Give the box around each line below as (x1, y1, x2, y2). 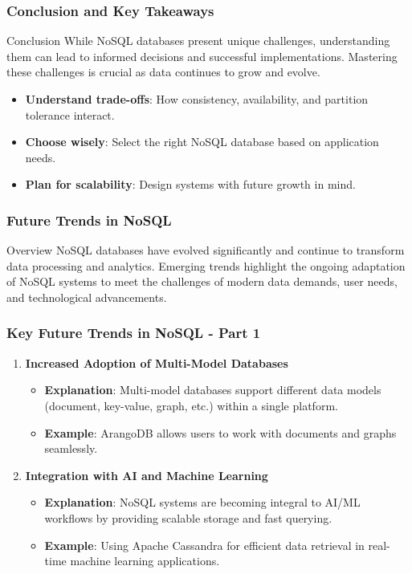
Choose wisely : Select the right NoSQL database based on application (25, 133, 379, 150)
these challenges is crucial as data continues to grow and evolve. (6, 63, 320, 80)
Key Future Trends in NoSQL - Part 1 (6, 323, 261, 343)
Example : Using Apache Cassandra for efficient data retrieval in (44, 536, 365, 553)
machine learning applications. (70, 552, 220, 569)
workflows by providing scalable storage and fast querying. (44, 509, 332, 526)
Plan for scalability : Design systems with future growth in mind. (25, 176, 356, 193)
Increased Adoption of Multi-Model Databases (25, 354, 288, 371)
